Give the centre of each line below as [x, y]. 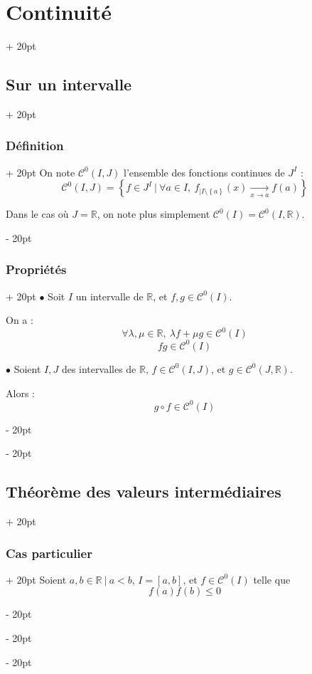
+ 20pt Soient [36, 579]
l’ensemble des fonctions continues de [204, 172]
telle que [272, 579]
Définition [35, 146]
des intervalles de [99, 368]
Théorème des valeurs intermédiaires [144, 491]
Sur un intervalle [69, 84]
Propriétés [36, 269]
